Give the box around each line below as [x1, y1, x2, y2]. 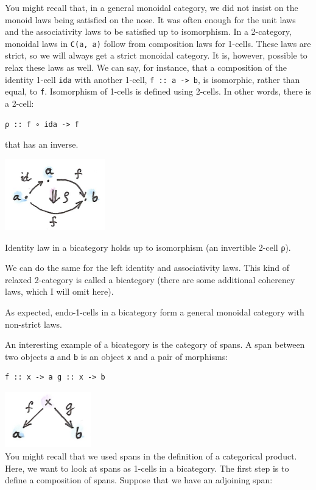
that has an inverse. [5, 138, 79, 151]
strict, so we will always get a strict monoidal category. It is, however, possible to [5, 49, 307, 62]
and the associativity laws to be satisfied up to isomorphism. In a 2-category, [5, 25, 292, 38]
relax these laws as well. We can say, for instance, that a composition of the [5, 61, 287, 74]
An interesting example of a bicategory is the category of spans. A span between [5, 338, 305, 351]
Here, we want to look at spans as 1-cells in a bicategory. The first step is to [5, 461, 289, 474]
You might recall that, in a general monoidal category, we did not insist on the [5, 1, 298, 13]
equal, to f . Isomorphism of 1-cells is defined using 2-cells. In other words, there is [5, 85, 311, 98]
